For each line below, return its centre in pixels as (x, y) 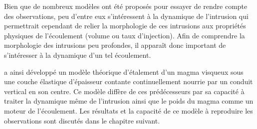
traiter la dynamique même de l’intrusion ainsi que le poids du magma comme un (129, 101)
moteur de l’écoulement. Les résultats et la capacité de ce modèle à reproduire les (128, 110)
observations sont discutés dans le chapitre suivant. (82, 120)
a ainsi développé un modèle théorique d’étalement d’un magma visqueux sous (124, 71)
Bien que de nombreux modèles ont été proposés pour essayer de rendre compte (126, 6)
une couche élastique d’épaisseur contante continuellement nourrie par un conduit (128, 81)
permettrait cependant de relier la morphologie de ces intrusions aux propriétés (125, 26)
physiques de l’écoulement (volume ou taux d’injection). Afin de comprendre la (125, 35)
